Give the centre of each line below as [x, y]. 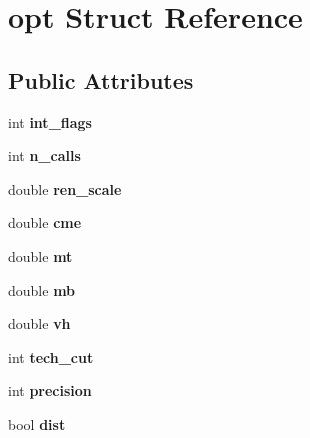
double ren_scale [65, 188]
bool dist [37, 423]
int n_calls [44, 155]
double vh [39, 323]
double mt [40, 255]
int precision [50, 390]
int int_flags [50, 121]
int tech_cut [51, 356]
